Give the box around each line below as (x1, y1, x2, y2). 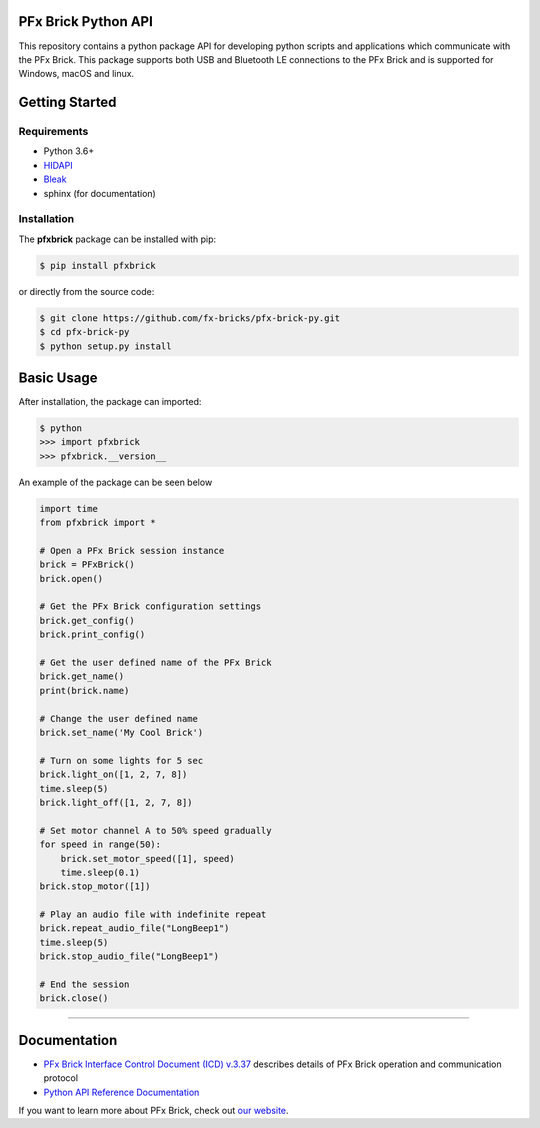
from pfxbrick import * (39, 517, 157, 529)
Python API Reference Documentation (43, 1086, 200, 1098)
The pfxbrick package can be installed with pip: (18, 233, 217, 245)
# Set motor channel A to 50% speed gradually (39, 825, 272, 836)
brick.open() (39, 573, 104, 584)
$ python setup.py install (39, 340, 172, 352)
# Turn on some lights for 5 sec (39, 755, 204, 766)
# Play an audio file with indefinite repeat (39, 909, 267, 920)
